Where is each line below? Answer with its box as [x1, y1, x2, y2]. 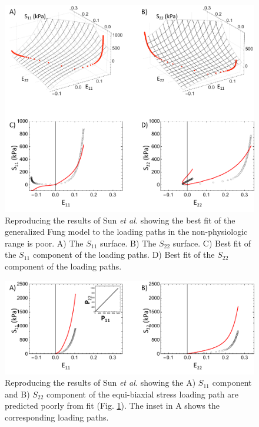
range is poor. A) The [5, 237, 84, 249]
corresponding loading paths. [5, 411, 109, 423]
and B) [5, 387, 30, 400]
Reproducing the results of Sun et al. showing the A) [5, 376, 196, 389]
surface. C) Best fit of [172, 237, 251, 249]
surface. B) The [100, 237, 157, 249]
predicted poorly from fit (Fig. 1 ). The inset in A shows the [5, 399, 220, 412]
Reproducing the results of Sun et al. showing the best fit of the [5, 213, 235, 226]
